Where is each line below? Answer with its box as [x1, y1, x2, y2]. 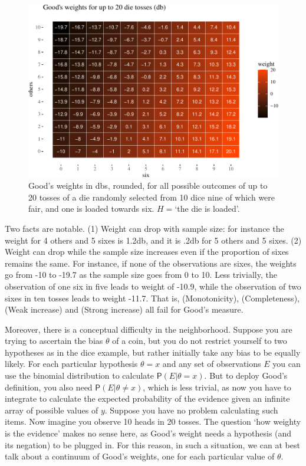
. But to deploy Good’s [204, 369, 288, 382]
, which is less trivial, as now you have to [143, 380, 291, 393]
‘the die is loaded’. [175, 202, 240, 215]
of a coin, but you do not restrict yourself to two [112, 334, 287, 347]
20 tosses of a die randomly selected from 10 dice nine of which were [28, 191, 275, 203]
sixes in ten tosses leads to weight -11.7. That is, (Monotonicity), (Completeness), [5, 291, 300, 304]
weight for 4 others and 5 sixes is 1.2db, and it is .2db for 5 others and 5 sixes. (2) [5, 234, 302, 246]
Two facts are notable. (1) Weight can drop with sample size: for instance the [5, 222, 284, 234]
